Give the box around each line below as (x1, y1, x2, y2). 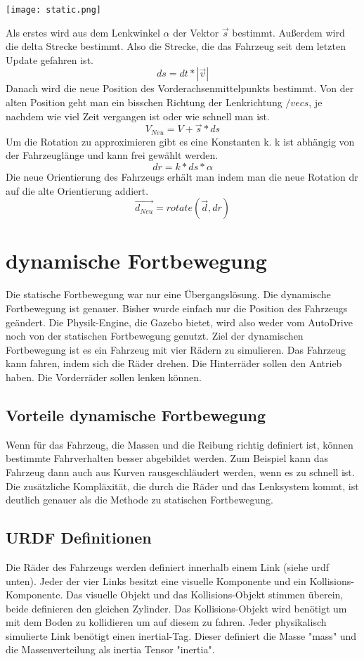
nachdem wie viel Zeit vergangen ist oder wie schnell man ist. (6, 108, 270, 123)
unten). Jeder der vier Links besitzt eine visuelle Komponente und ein (6, 573, 306, 588)
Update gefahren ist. (6, 52, 93, 67)
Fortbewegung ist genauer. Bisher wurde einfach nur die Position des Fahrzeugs (6, 300, 348, 315)
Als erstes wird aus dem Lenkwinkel (6, 25, 160, 39)
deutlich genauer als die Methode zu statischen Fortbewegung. (6, 492, 273, 507)
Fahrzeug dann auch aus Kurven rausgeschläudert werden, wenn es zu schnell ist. (6, 464, 355, 479)
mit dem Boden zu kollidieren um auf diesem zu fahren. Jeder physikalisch (6, 615, 327, 629)
